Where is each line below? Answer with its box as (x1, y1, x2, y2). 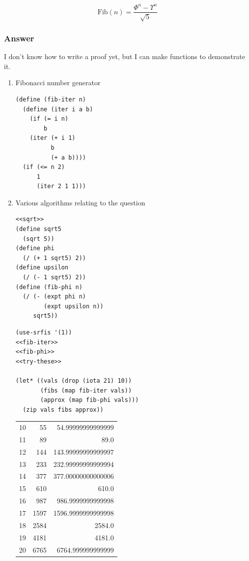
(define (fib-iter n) (15, 96, 86, 103)
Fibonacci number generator (15, 77, 101, 88)
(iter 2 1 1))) (36, 183, 86, 190)
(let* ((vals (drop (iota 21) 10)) (15, 377, 132, 384)
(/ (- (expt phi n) (23, 293, 86, 300)
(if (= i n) (29, 115, 69, 123)
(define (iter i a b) (23, 105, 93, 113)
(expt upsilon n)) (44, 302, 104, 310)
